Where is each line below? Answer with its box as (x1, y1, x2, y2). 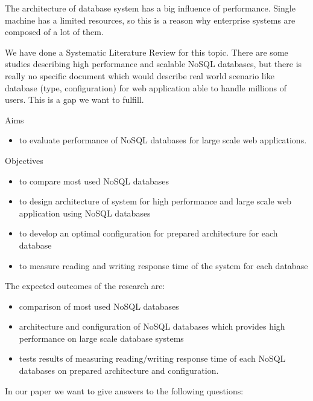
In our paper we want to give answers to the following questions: (5, 384, 244, 397)
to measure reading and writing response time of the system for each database (19, 259, 308, 272)
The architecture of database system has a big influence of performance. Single (5, 2, 296, 14)
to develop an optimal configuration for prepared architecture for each (19, 227, 278, 240)
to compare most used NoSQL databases (19, 174, 169, 187)
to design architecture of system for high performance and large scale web (19, 195, 292, 207)
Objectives (5, 154, 43, 166)
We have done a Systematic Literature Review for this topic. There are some (5, 45, 288, 58)
